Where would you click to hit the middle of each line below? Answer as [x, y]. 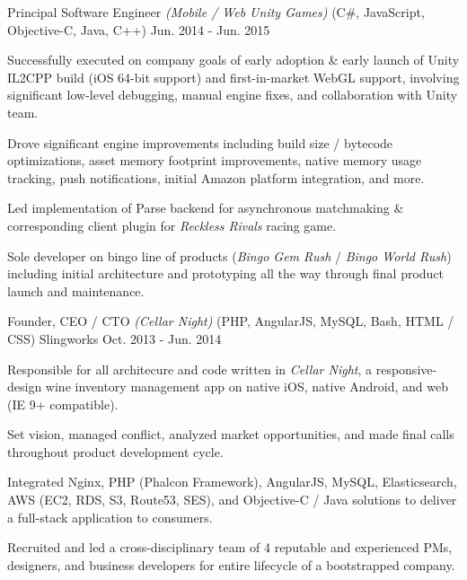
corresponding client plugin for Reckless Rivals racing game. [172, 225]
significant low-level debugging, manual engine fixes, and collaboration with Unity [233, 95]
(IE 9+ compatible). [63, 404]
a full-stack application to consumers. [110, 517]
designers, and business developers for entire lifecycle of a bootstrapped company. [231, 564]
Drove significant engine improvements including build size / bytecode [200, 142]
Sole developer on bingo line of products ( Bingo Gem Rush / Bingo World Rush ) [229, 255]
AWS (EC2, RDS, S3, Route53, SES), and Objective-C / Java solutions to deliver [232, 500]
